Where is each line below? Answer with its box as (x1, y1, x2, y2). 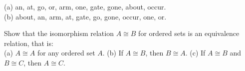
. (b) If (102, 47, 123, 58)
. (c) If (185, 47, 206, 58)
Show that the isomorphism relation (4, 28, 114, 38)
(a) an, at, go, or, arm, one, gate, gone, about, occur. (4, 1, 166, 11)
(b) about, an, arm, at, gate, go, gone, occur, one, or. (4, 11, 167, 21)
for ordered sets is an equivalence (138, 28, 240, 38)
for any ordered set (37, 47, 95, 58)
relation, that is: (4, 37, 53, 48)
